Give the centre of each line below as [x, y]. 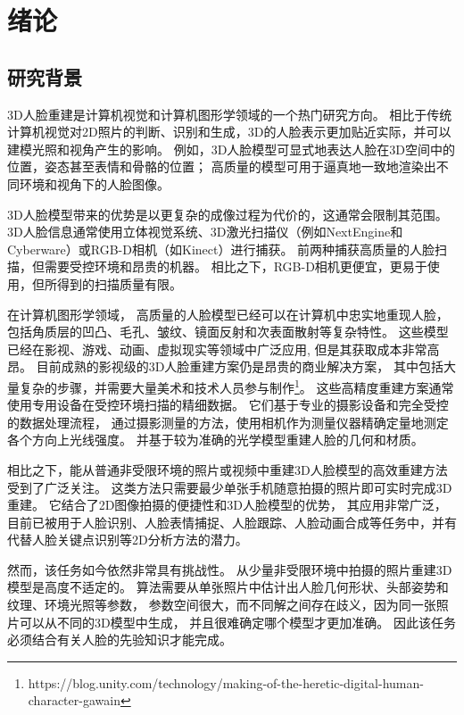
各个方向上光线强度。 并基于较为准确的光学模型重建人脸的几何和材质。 [215, 440]
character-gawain [74, 700]
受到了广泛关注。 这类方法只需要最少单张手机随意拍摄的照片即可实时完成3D [230, 487]
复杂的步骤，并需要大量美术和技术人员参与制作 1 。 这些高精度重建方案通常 [236, 386]
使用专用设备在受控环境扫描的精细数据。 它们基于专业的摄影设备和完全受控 [228, 405]
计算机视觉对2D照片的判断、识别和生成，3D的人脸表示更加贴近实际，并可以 [229, 132]
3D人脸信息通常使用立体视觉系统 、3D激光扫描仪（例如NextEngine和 [205, 232]
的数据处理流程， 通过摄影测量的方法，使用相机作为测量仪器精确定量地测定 [228, 422]
